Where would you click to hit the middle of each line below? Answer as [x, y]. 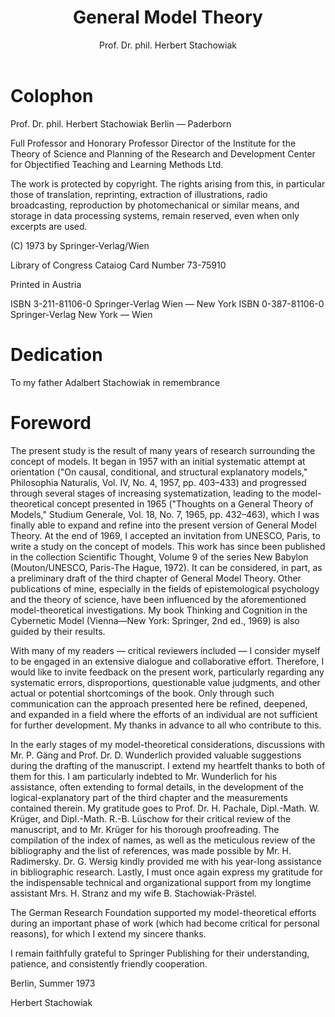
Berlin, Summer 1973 [53, 983]
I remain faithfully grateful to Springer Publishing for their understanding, [160, 953]
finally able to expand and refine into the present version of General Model [163, 525]
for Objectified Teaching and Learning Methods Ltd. [117, 164]
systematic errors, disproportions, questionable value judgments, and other [165, 682]
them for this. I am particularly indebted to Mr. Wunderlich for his [144, 776]
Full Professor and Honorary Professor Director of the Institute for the [153, 143]
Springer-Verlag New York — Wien [81, 314]
